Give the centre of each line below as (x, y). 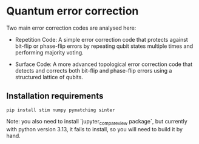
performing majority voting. (49, 52)
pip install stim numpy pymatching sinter (61, 110)
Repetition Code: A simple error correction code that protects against (101, 39)
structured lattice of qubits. (49, 77)
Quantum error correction (73, 11)
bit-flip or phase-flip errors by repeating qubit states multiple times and (104, 46)
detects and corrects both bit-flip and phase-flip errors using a (93, 70)
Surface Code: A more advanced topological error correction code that (104, 64)
